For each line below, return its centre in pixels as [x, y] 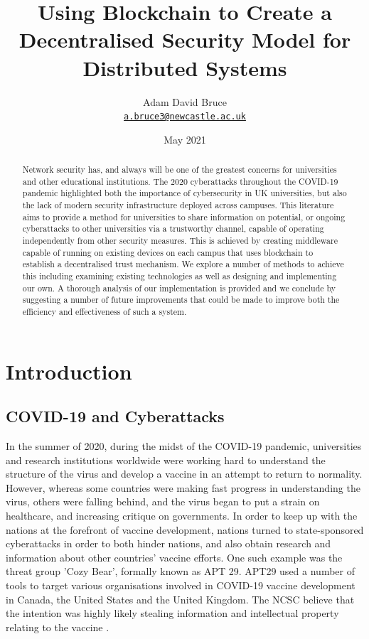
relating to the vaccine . [58, 627]
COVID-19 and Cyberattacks [115, 416]
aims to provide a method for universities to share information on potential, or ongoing [184, 216]
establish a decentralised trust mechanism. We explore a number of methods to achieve [183, 264]
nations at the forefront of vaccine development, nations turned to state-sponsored [185, 529]
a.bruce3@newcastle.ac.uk [185, 117]
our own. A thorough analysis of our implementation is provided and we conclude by [179, 288]
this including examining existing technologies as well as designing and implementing [180, 276]
